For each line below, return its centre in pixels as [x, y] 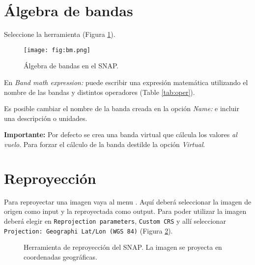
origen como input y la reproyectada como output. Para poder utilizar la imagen [125, 211]
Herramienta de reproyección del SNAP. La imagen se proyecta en [123, 247]
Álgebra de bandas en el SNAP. [71, 66]
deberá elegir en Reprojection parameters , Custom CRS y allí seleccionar [115, 221]
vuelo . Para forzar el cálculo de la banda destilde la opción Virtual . [105, 144]
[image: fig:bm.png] [57, 50]
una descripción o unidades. [46, 118]
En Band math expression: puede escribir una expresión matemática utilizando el [126, 82]
